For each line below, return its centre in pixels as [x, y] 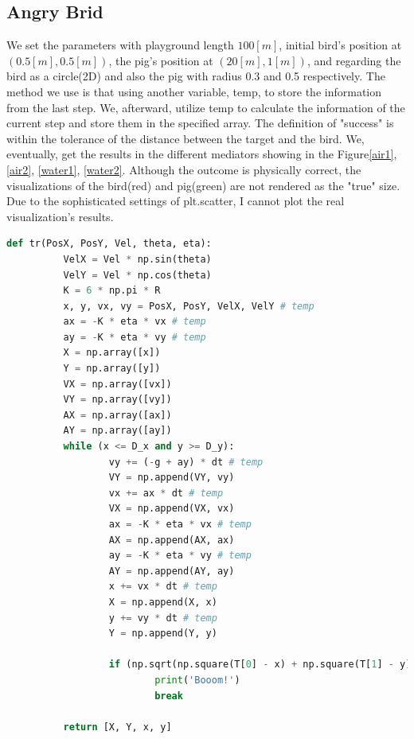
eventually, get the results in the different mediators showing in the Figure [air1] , [202, 154]
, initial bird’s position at [340, 45]
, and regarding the [354, 60]
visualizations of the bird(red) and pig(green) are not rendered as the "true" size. [203, 185]
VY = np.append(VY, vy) [172, 478]
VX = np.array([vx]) [117, 384]
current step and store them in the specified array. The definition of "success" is [200, 123]
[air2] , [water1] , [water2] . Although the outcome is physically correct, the [184, 169]
